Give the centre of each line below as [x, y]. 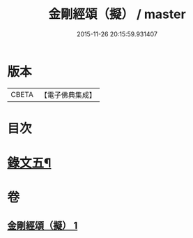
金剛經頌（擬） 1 [43, 225]
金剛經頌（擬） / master [117, 14]
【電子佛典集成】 [68, 95]
